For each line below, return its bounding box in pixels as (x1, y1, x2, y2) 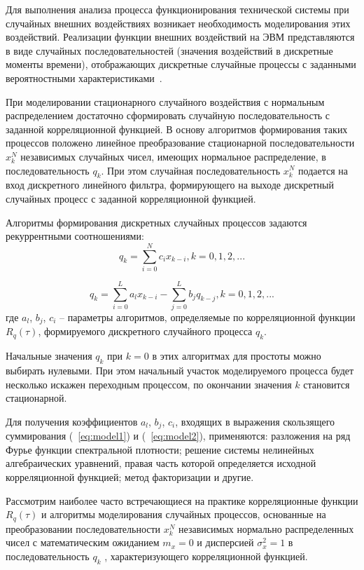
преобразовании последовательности (6, 521, 161, 536)
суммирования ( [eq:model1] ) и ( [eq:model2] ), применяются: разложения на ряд (6, 428, 351, 443)
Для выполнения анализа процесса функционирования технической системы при (6, 2, 349, 16)
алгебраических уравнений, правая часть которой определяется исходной (6, 456, 316, 470)
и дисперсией (197, 535, 254, 550)
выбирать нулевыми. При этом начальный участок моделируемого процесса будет (6, 363, 354, 377)
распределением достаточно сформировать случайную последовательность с (6, 108, 330, 123)
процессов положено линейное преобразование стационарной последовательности (6, 135, 355, 150)
